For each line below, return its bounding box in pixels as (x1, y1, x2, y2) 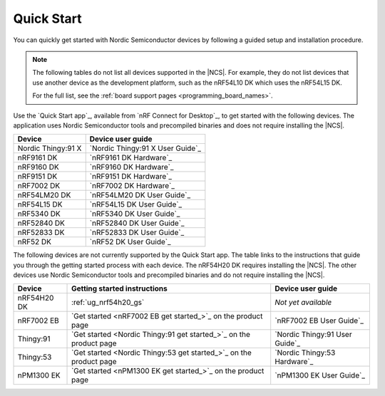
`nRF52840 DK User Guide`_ (89, 218, 185, 228)
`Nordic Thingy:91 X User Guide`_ (89, 143, 202, 153)
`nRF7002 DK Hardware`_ (89, 181, 175, 191)
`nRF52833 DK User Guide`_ (89, 228, 185, 238)
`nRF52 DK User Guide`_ (89, 237, 171, 247)
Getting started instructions (71, 283, 168, 293)
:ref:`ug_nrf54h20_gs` (71, 298, 145, 308)
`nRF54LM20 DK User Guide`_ (89, 190, 191, 200)
